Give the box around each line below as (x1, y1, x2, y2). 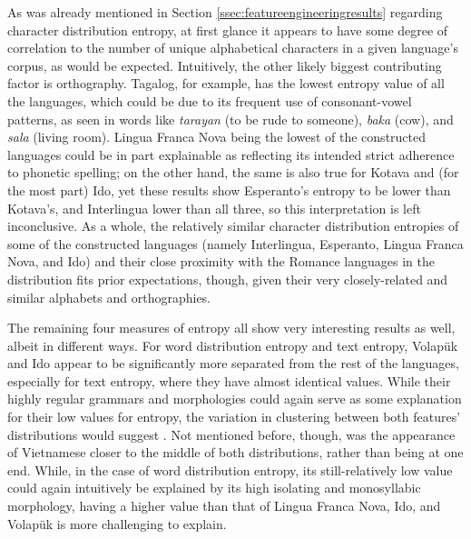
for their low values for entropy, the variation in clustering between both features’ (7, 407, 461, 426)
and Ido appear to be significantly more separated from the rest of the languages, (7, 354, 459, 373)
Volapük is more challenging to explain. (7, 514, 227, 533)
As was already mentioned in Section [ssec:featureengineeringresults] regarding (7, 3, 443, 21)
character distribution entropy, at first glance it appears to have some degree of (7, 20, 448, 39)
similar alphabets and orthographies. (7, 287, 211, 306)
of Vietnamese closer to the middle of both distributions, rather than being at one (7, 443, 464, 462)
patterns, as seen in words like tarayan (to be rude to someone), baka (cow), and (7, 109, 454, 128)
